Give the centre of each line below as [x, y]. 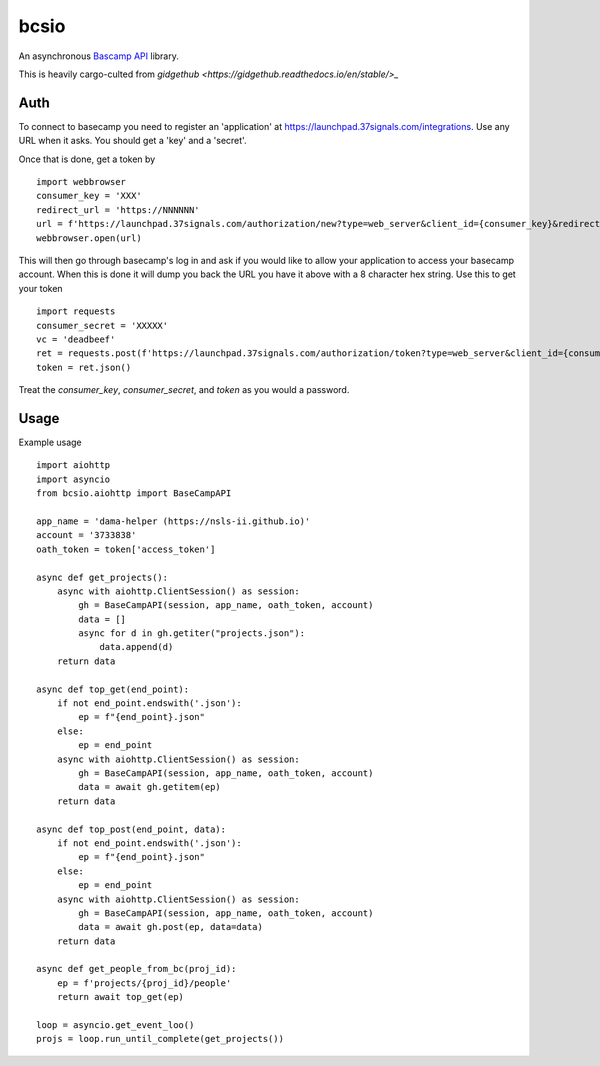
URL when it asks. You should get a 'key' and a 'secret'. [132, 141]
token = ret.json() [84, 367]
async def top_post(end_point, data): [131, 829]
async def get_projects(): [102, 577]
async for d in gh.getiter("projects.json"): [191, 633]
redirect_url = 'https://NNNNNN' [118, 209]
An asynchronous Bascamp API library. [98, 56]
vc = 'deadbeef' [76, 339]
